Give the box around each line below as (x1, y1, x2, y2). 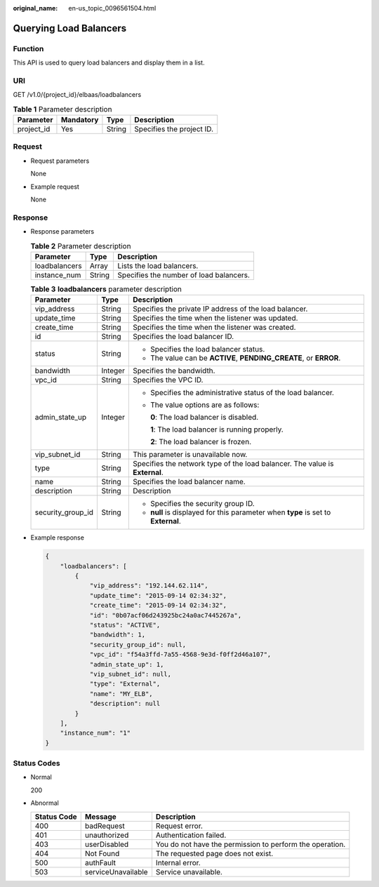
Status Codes (13, 759, 60, 768)
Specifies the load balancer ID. (132, 332, 234, 342)
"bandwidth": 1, (89, 631, 146, 639)
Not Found (84, 848, 120, 858)
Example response (30, 533, 84, 542)
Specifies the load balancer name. (132, 477, 246, 487)
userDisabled (84, 839, 129, 849)
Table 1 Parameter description (13, 104, 112, 114)
